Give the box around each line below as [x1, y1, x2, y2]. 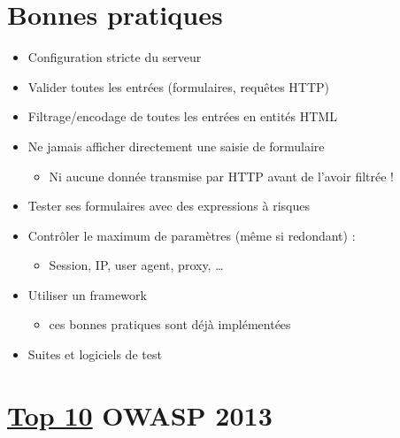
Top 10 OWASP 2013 [7, 396, 273, 433]
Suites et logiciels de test [27, 345, 162, 364]
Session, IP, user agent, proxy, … [49, 256, 224, 274]
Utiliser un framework [27, 285, 147, 304]
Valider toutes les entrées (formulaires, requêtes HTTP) [27, 77, 330, 96]
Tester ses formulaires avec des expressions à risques [27, 196, 311, 215]
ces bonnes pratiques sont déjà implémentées [49, 315, 291, 334]
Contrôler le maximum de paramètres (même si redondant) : [27, 226, 356, 244]
